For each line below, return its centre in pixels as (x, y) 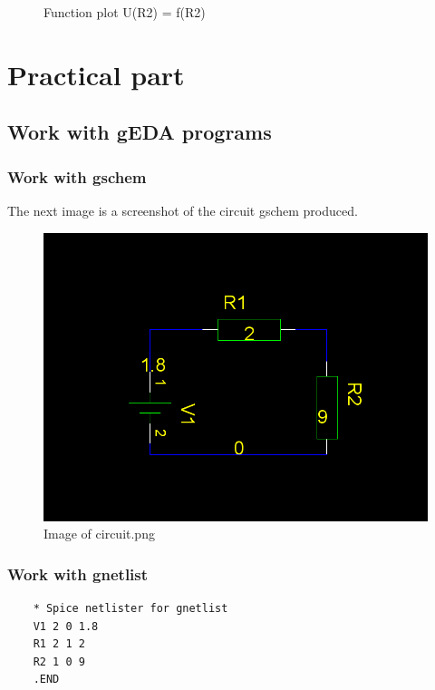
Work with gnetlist (78, 573)
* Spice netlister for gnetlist (130, 608)
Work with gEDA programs (140, 132)
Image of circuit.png (99, 534)
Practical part (96, 74)
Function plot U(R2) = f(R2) (125, 12)
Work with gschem (77, 176)
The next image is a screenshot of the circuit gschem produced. (183, 210)
